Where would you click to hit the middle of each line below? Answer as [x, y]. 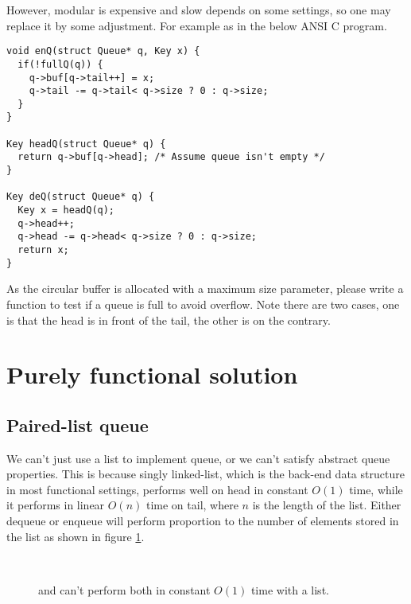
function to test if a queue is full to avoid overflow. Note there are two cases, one [203, 304]
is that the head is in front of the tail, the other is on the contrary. [169, 320]
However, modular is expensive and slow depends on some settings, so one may [199, 10]
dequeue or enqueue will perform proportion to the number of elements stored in [203, 521]
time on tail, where [192, 505]
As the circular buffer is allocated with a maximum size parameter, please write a [205, 288]
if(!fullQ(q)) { [60, 64]
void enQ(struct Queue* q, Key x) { [103, 51]
